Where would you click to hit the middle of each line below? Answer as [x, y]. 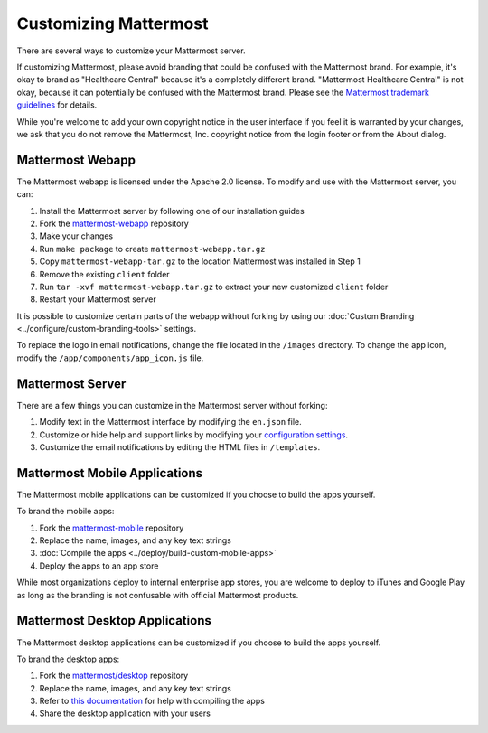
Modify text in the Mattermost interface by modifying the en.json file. [170, 422]
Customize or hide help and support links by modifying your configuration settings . [193, 435]
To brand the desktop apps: [68, 659]
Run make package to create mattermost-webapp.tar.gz [152, 249]
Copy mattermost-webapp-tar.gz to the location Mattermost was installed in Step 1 [200, 261]
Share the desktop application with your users [125, 713]
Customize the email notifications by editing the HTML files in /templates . [180, 446]
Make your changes [76, 236]
